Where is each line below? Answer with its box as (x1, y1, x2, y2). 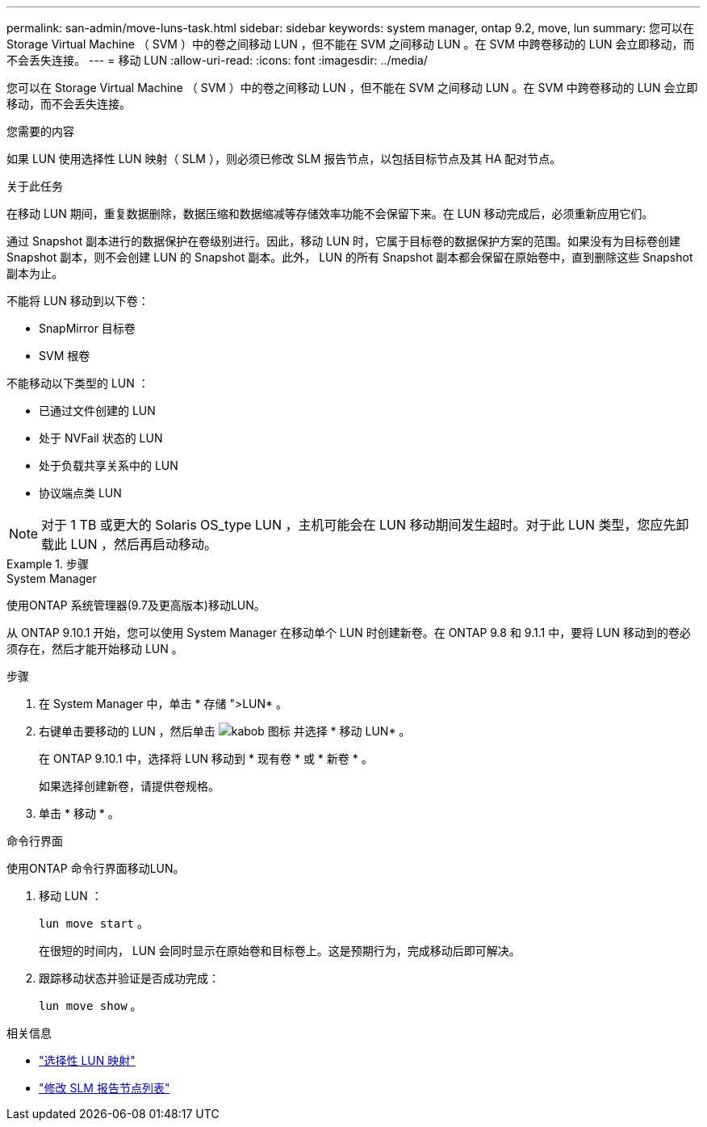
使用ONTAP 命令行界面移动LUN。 (6, 861, 185, 875)
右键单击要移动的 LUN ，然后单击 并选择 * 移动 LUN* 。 (39, 724, 411, 738)
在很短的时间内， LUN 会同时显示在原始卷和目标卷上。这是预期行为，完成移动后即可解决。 (39, 944, 521, 957)
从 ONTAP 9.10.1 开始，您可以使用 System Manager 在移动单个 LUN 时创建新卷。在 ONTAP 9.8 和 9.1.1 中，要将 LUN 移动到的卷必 (6, 626, 691, 639)
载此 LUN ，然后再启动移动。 (41, 536, 218, 552)
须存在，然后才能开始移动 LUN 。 (6, 642, 183, 656)
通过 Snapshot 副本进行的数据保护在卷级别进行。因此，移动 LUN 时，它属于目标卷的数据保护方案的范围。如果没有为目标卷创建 (6, 234, 680, 248)
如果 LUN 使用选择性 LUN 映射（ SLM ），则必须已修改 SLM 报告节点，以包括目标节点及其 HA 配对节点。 (6, 152, 562, 165)
